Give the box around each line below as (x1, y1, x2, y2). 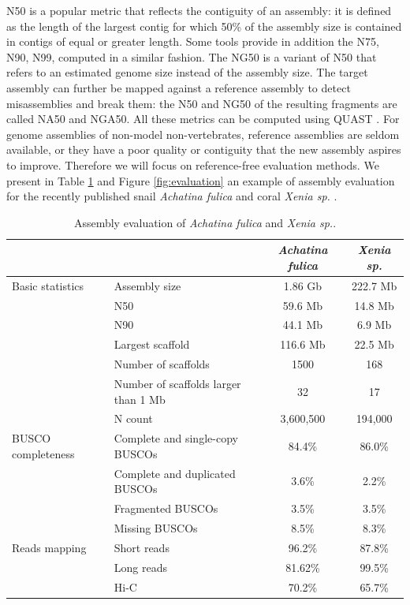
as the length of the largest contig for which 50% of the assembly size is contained (6, 17, 402, 34)
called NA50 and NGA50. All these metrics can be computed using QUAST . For (6, 110, 400, 127)
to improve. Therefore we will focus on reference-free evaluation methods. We (6, 156, 379, 173)
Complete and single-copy (114, 430, 238, 446)
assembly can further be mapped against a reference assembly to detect (6, 79, 351, 95)
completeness (12, 445, 75, 461)
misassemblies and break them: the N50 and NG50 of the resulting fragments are (6, 95, 397, 111)
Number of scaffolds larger (114, 375, 241, 391)
